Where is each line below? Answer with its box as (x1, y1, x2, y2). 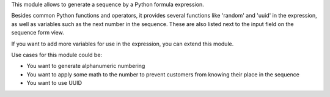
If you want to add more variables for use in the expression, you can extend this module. (11, 40, 234, 47)
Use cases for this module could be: (11, 51, 103, 58)
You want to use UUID (26, 79, 82, 87)
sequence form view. (11, 29, 64, 36)
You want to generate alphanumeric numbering (26, 62, 145, 70)
